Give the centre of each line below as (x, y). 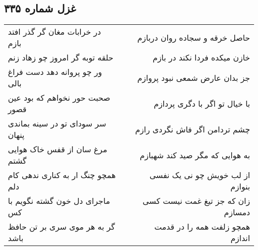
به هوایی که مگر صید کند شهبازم (195, 155)
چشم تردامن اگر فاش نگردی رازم (193, 129)
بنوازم (240, 187)
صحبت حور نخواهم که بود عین (59, 98)
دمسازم (237, 212)
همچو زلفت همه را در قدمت (202, 227)
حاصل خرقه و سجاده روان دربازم (193, 37)
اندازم (240, 238)
